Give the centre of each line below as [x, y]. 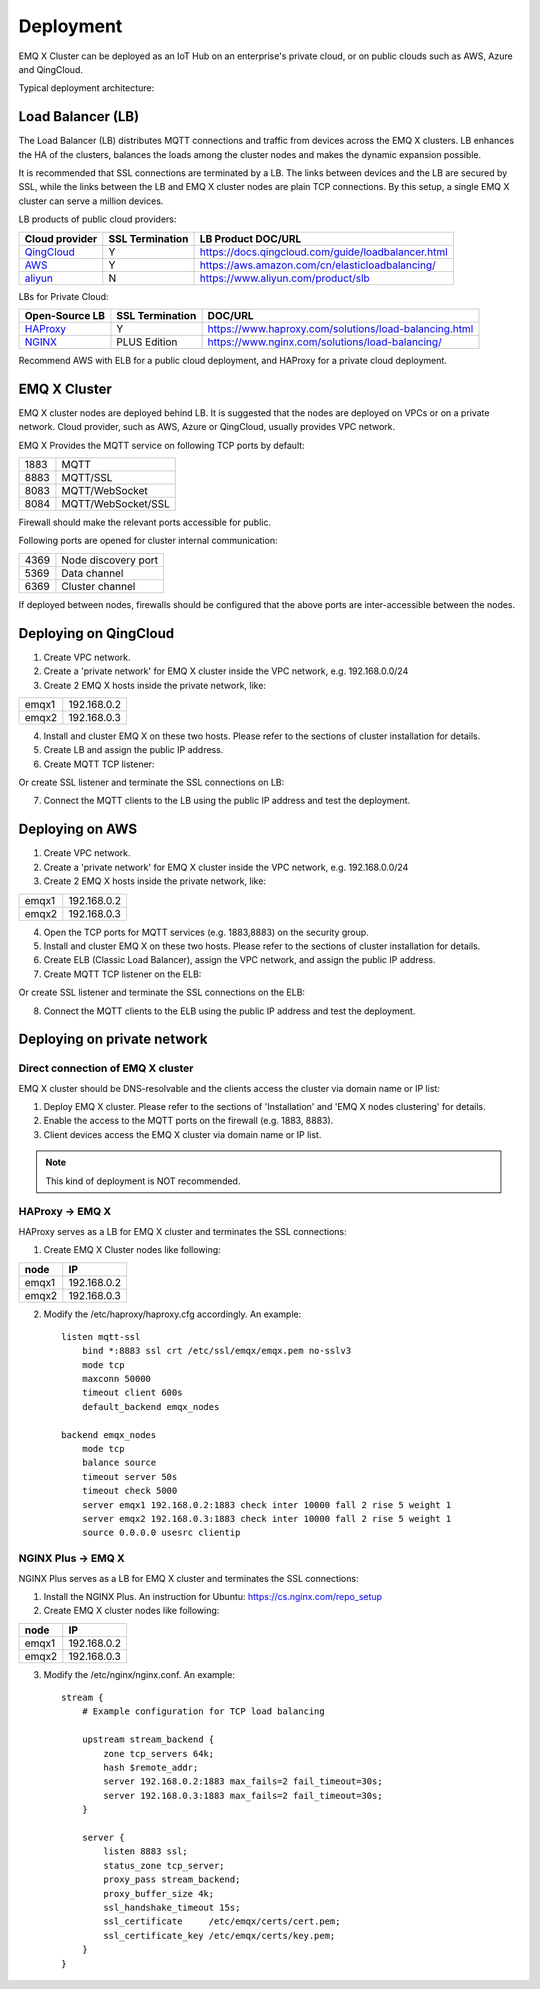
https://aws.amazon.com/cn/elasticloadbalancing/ [317, 265]
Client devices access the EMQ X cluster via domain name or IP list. [182, 1134]
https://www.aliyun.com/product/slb [284, 278]
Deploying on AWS [78, 829]
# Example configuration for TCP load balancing [203, 1711]
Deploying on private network [113, 1039]
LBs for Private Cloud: [63, 296]
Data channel [92, 573]
